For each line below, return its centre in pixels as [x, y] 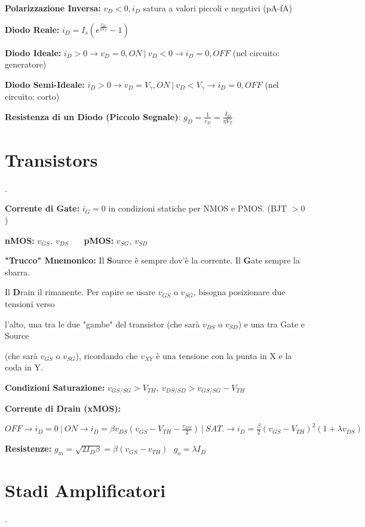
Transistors [51, 159]
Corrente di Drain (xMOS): [63, 408]
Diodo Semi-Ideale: [45, 84]
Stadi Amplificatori [85, 490]
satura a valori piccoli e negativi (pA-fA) [217, 8]
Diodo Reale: [32, 29]
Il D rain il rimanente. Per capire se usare [80, 292]
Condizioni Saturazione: [55, 387]
